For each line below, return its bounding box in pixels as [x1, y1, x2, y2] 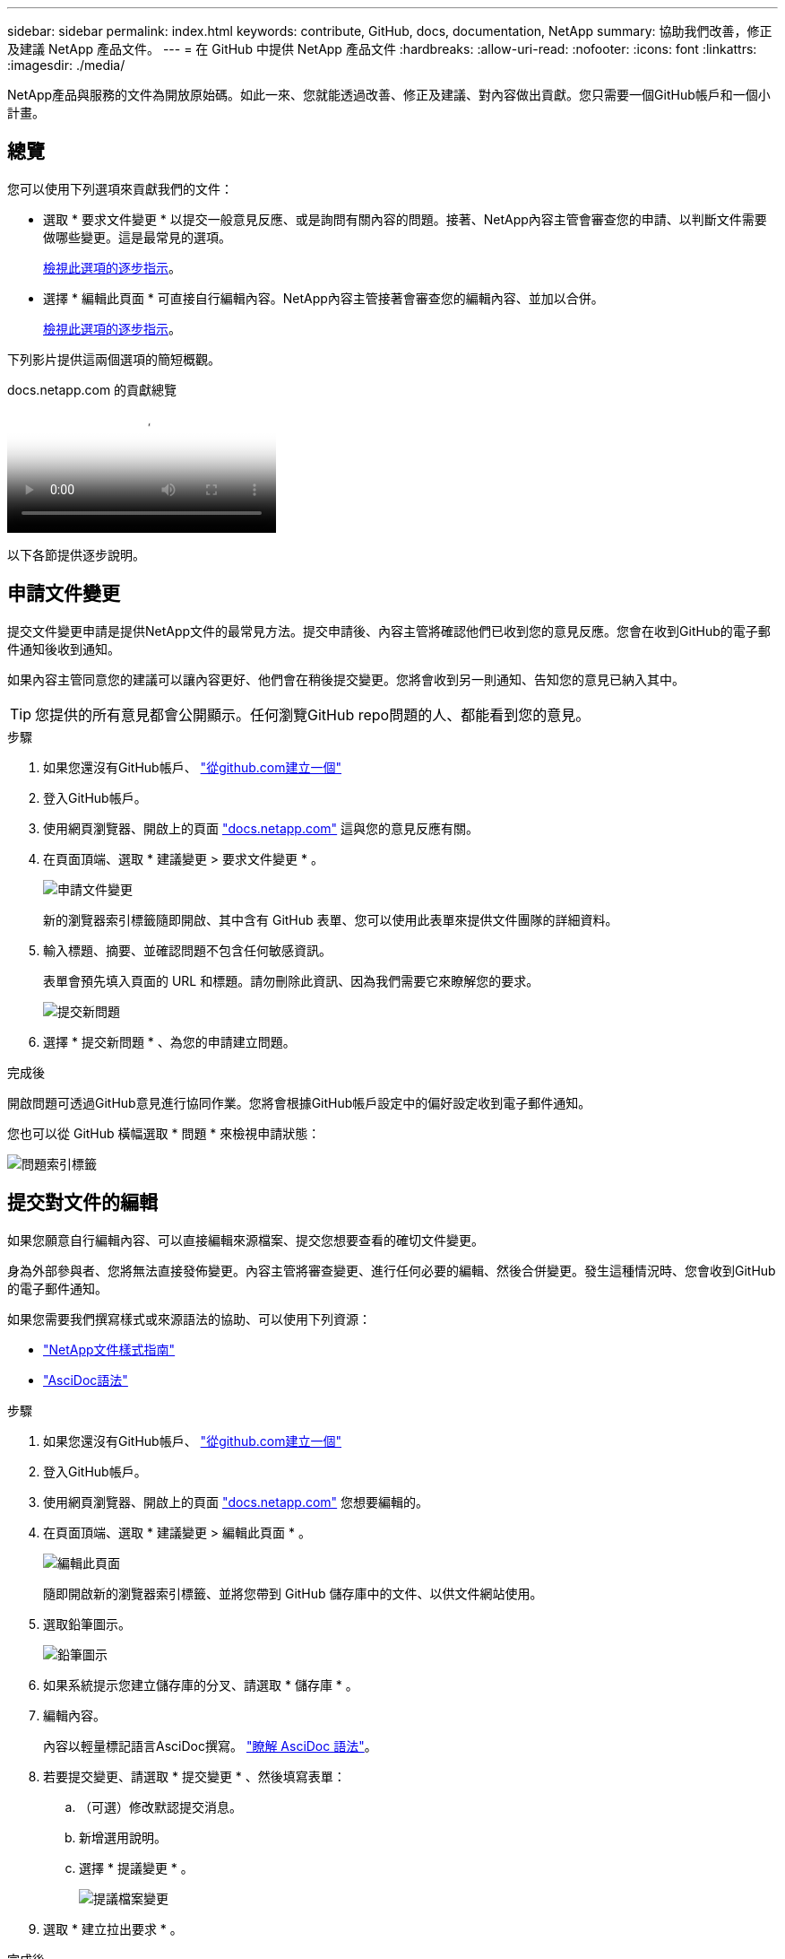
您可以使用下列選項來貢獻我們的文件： [7, 180, 233, 196]
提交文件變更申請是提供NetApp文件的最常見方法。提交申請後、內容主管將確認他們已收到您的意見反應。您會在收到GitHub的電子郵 [7, 623, 771, 639]
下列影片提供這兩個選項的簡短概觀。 [7, 351, 220, 367]
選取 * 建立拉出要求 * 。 [43, 1920, 183, 1937]
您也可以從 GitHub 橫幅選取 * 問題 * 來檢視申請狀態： [7, 1125, 321, 1141]
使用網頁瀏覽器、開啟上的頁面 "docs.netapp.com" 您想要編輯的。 [43, 1493, 429, 1510]
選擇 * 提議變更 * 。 [79, 1859, 194, 1876]
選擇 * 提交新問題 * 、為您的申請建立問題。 [43, 1033, 296, 1049]
